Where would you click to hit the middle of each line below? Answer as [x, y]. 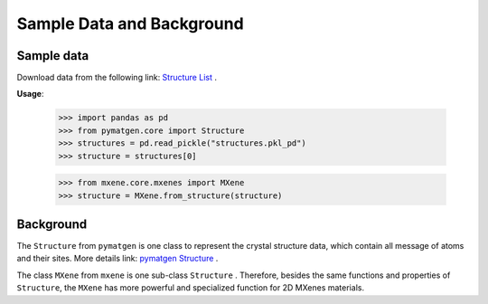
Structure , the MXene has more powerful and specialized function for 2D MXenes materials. [191, 288]
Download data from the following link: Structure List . [117, 78]
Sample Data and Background [130, 24]
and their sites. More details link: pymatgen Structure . [117, 259]
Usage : [30, 94]
